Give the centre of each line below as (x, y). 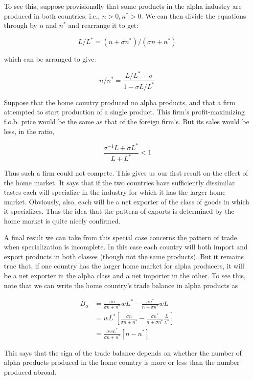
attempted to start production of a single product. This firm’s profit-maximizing (125, 112)
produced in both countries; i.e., (52, 15)
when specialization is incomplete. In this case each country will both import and (126, 247)
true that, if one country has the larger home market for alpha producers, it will (124, 266)
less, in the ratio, (29, 131)
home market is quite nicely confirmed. (62, 221)
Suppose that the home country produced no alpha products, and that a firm (120, 102)
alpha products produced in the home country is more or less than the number (122, 362)
